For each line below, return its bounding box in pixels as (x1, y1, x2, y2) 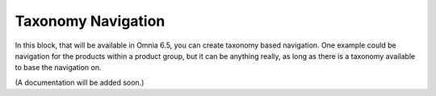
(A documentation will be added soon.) (15, 77, 145, 87)
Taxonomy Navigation (15, 12, 166, 30)
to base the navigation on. (15, 63, 102, 73)
